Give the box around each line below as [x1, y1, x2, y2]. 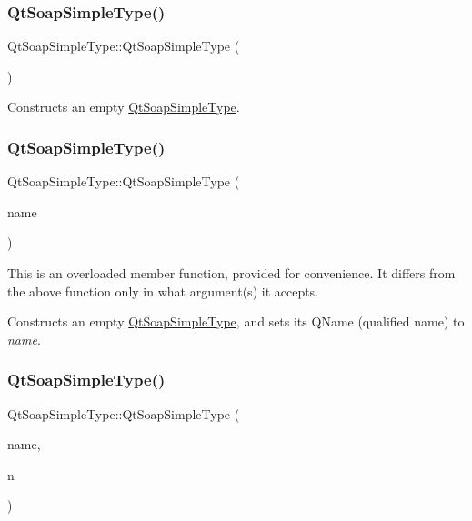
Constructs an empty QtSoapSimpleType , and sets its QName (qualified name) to [7, 312, 465, 331]
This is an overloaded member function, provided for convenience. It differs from [7, 264, 456, 282]
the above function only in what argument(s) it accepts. [7, 281, 319, 300]
